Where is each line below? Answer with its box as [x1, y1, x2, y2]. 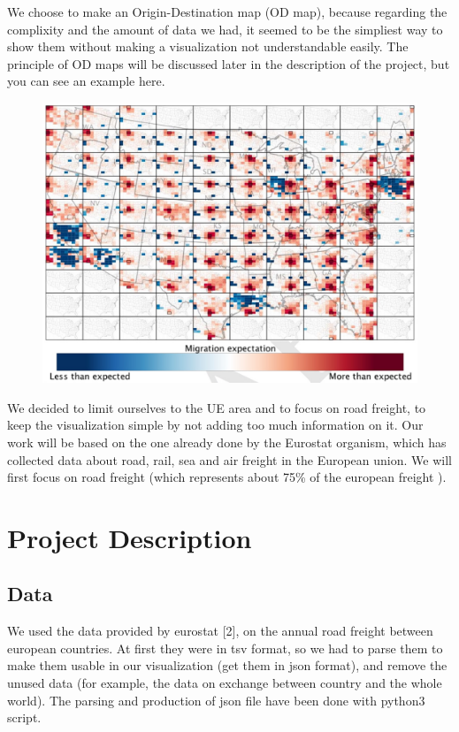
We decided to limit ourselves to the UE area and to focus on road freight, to [7, 398, 426, 416]
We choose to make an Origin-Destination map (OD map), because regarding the [7, 3, 448, 20]
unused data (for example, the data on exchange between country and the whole [7, 674, 442, 692]
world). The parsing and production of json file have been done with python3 [7, 690, 425, 709]
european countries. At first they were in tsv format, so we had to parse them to [7, 638, 443, 657]
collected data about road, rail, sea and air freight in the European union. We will [7, 450, 452, 469]
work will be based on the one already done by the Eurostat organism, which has [7, 432, 447, 451]
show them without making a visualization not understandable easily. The [7, 37, 409, 56]
